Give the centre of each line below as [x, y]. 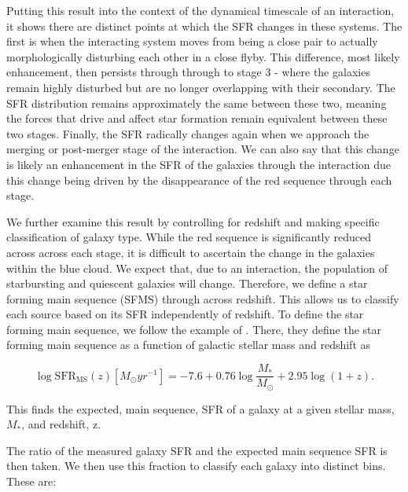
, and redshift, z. [61, 424]
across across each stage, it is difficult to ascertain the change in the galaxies [191, 252]
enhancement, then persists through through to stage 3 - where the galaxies [188, 72]
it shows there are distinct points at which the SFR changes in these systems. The [204, 26]
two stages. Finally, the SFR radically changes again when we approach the [188, 133]
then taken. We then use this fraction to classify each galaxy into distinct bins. [196, 466]
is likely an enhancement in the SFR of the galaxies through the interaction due [199, 164]
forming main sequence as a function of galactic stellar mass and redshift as [189, 345]
